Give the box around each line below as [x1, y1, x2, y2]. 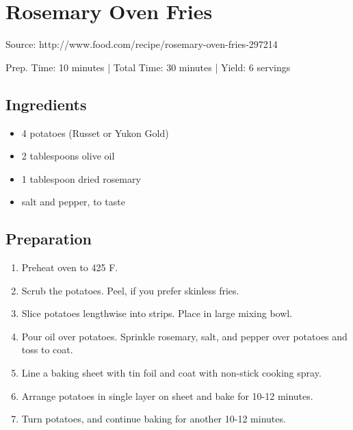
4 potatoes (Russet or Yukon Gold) [21, 125, 169, 140]
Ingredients [5, 93, 87, 114]
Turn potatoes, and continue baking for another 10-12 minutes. [21, 412, 286, 426]
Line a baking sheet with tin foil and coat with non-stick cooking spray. [21, 366, 322, 380]
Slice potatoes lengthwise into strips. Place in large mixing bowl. [21, 306, 293, 320]
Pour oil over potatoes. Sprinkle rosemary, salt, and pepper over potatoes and [21, 329, 348, 343]
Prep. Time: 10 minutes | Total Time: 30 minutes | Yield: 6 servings [5, 60, 291, 74]
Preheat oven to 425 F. [21, 260, 118, 275]
